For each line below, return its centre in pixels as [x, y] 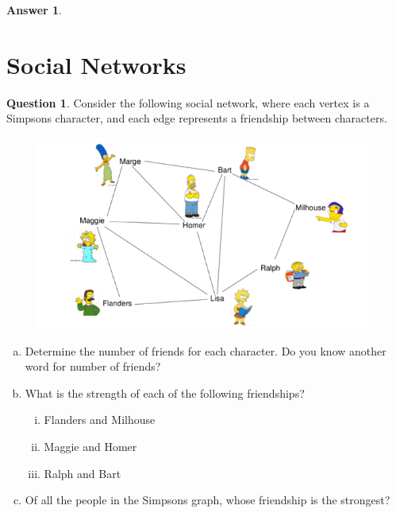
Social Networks [96, 64]
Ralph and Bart [83, 473]
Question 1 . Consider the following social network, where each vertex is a [188, 102]
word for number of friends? [93, 366]
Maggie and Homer [90, 446]
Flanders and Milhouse [100, 420]
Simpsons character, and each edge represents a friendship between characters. [197, 118]
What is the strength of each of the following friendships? [165, 393]
